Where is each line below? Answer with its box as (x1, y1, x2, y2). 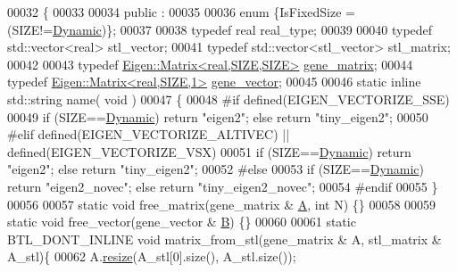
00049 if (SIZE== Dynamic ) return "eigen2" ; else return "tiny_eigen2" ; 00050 (7, 107, 428, 126)
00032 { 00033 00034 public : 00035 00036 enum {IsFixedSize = (7, 3, 355, 21)
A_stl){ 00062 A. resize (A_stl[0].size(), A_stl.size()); (7, 247, 296, 266)
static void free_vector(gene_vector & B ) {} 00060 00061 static (7, 212, 356, 231)
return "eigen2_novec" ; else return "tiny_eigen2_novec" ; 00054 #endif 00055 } (7, 177, 438, 195)
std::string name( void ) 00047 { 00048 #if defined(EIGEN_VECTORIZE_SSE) (7, 89, 450, 108)
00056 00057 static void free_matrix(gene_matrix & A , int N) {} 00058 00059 (7, 194, 436, 213)
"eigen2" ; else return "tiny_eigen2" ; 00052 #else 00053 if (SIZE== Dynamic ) (7, 160, 424, 178)
